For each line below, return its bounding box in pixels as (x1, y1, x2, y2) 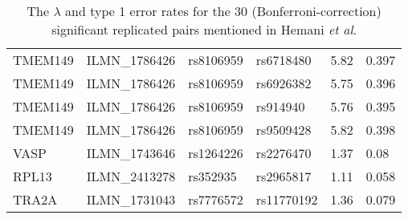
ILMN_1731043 (86, 190, 176, 209)
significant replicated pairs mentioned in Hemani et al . (51, 20, 357, 39)
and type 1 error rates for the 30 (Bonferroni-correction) (65, 2, 381, 20)
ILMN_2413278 (86, 167, 176, 185)
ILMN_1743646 (86, 144, 176, 162)
